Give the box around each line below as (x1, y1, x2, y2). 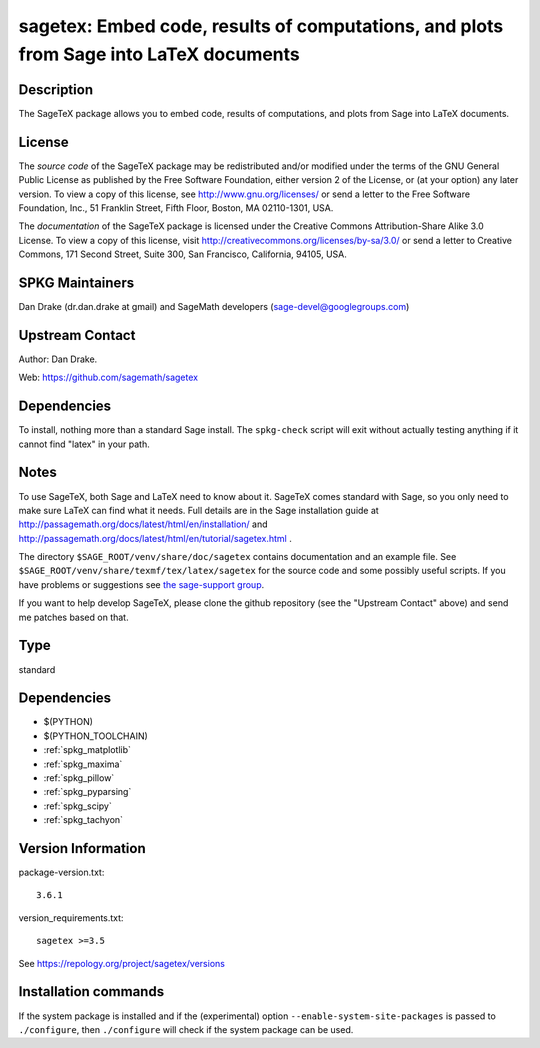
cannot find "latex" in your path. (18, 438, 150, 450)
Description (18, 81, 94, 98)
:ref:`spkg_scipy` (43, 800, 112, 812)
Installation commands (18, 983, 165, 1000)
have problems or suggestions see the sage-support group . (18, 578, 265, 590)
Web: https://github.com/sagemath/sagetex (18, 371, 199, 384)
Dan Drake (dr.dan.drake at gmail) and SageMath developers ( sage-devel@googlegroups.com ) (18, 301, 410, 313)
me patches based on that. (18, 611, 129, 623)
